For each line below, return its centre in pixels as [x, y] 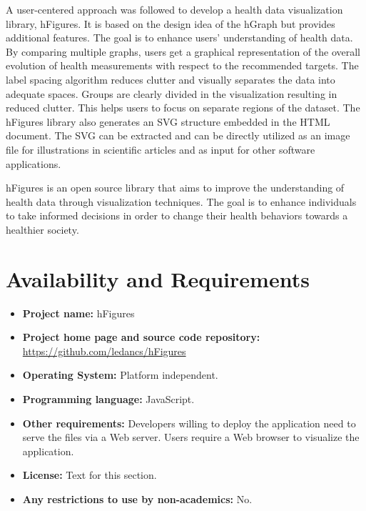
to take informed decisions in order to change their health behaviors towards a [177, 215]
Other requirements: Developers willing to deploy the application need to [189, 423]
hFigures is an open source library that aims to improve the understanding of [175, 188]
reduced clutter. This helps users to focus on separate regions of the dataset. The [183, 108]
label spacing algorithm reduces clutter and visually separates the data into [171, 79]
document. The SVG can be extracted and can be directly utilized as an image [178, 135]
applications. [34, 163]
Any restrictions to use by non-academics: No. [137, 498]
